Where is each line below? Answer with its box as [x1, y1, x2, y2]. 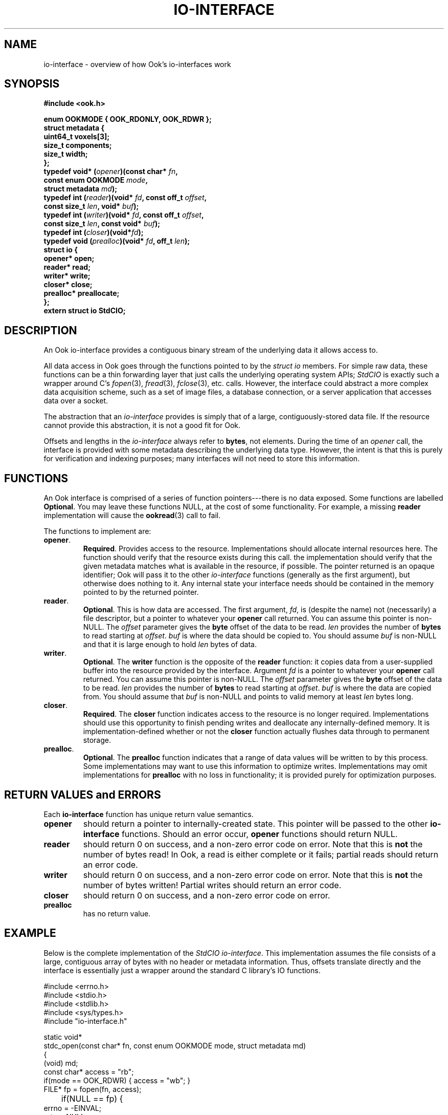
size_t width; [43, 149, 88, 159]
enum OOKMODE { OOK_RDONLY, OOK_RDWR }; [43, 115, 212, 124]
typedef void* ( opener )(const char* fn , [43, 167, 178, 176]
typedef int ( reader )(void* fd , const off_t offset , [43, 193, 207, 202]
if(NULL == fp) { [61, 1093, 123, 1104]
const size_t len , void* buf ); [43, 202, 139, 211]
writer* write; [43, 271, 91, 281]
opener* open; [43, 254, 95, 263]
